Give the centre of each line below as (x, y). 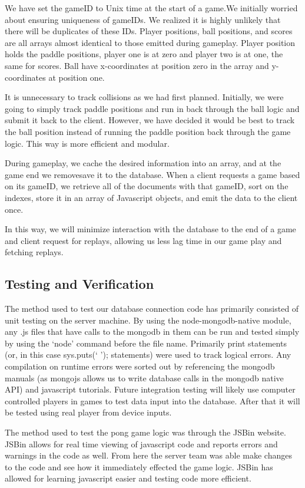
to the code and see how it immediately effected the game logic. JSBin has (139, 466)
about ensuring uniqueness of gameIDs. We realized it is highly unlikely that (143, 19)
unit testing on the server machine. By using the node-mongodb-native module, (148, 320)
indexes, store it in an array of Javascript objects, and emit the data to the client (151, 197)
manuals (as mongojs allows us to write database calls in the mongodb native (144, 377)
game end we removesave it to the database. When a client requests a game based (152, 174)
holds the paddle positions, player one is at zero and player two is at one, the (144, 54)
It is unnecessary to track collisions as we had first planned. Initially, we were (144, 97)
